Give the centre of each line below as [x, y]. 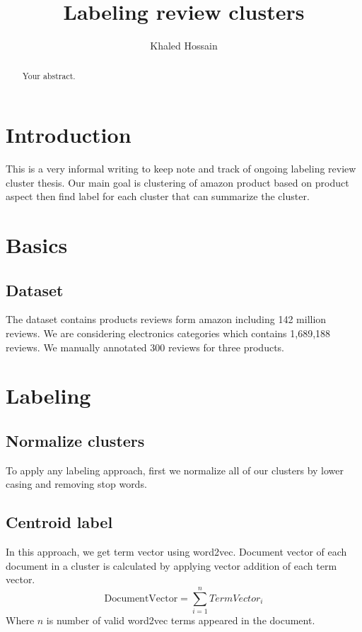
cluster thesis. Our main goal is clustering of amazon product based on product [177, 182]
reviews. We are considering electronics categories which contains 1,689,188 [168, 333]
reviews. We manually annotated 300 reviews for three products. [145, 347]
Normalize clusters [75, 441]
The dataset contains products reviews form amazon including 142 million [166, 319]
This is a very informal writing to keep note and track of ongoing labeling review [181, 169]
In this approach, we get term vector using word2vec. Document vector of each [176, 552]
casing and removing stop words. [76, 484]
